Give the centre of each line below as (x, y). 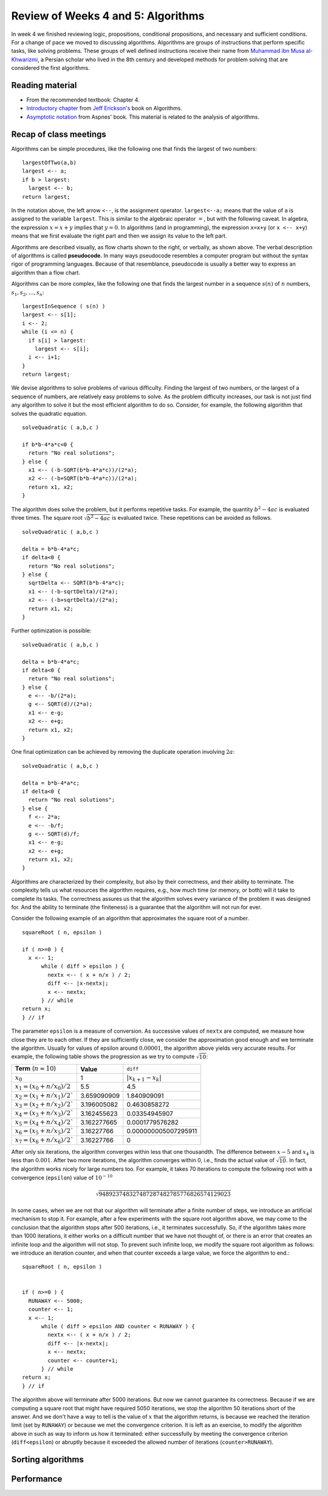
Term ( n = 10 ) (36, 1069)
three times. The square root (47, 517)
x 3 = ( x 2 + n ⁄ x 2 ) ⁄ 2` (44, 1105)
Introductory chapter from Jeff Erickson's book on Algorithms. (104, 108)
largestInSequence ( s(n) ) (64, 306)
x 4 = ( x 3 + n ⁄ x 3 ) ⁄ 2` (44, 1114)
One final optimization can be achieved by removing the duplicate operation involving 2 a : (123, 752)
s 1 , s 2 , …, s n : (28, 293)
